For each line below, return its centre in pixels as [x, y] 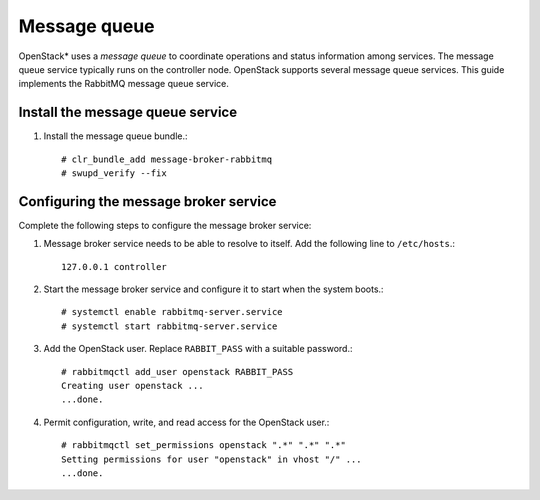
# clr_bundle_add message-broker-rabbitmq [167, 159]
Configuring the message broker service [147, 201]
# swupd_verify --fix [114, 173]
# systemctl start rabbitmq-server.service [169, 326]
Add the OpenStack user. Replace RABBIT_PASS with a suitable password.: [198, 349]
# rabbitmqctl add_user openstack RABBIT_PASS [177, 371]
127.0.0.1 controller [114, 266]
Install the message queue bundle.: [116, 136]
